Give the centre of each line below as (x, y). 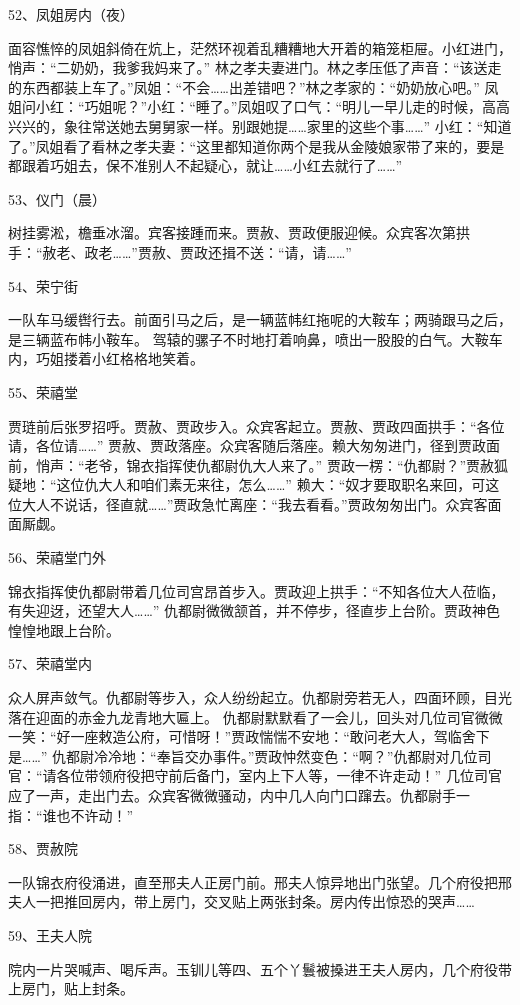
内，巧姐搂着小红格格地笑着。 (106, 358)
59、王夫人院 (50, 934)
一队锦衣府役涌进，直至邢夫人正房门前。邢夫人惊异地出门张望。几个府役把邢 (260, 881)
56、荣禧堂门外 (57, 557)
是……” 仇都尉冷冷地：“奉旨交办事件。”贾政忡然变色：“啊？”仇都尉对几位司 (250, 755)
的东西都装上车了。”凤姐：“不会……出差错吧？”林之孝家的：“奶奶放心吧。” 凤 (253, 86)
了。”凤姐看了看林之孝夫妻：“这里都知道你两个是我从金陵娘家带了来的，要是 (256, 145)
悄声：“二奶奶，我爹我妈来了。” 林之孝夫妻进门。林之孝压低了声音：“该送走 (255, 67)
